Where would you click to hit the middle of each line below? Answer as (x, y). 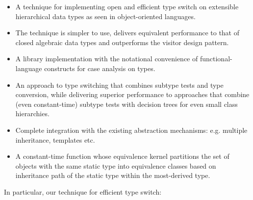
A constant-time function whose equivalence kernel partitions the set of (122, 156)
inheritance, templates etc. (55, 139)
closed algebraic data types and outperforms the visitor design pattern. (122, 42)
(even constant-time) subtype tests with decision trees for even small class (126, 104)
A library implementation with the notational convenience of (107, 59)
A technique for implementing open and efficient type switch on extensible (127, 6)
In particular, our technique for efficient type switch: (83, 191)
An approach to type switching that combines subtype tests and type (119, 85)
